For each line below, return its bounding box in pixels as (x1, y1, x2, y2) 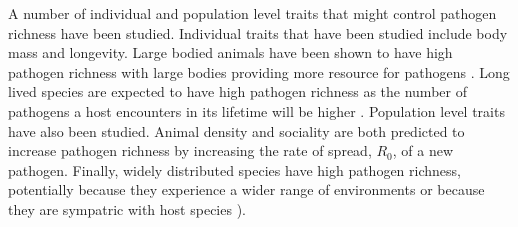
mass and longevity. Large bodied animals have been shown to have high (8, 42, 453, 63)
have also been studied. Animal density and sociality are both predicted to (8, 120, 465, 141)
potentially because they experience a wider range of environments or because (8, 179, 485, 200)
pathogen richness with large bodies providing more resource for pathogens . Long (8, 61, 510, 82)
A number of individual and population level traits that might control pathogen (8, 3, 497, 23)
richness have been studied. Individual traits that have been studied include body (8, 22, 508, 43)
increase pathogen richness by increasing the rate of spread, (8, 140, 372, 161)
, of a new (392, 140, 454, 161)
